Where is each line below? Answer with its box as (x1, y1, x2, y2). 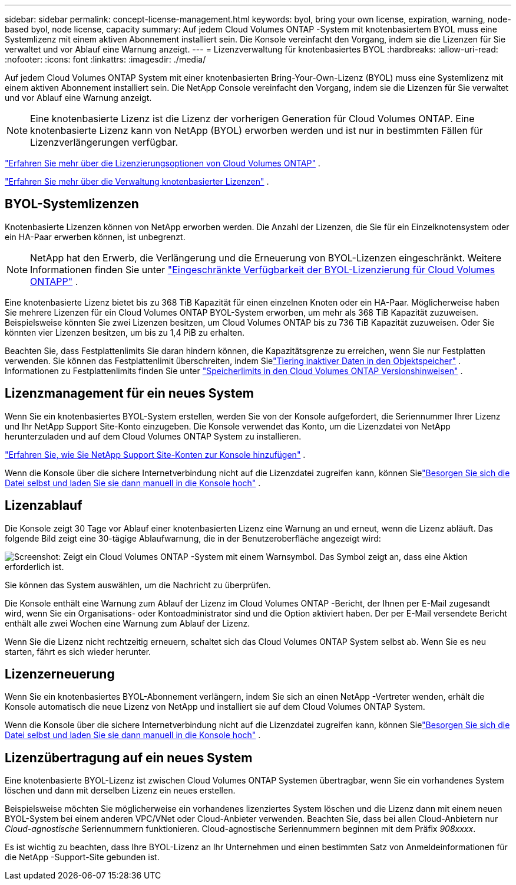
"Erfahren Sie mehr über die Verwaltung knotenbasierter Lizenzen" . (5, 176, 269, 186)
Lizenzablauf (5, 498, 82, 513)
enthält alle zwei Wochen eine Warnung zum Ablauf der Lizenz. (5, 618, 250, 628)
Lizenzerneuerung (5, 666, 115, 681)
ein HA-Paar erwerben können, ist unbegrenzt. (5, 231, 186, 242)
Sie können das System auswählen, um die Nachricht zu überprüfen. (5, 579, 271, 590)
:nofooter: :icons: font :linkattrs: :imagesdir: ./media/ (5, 54, 206, 64)
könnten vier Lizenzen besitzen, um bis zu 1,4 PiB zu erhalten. (5, 327, 245, 337)
